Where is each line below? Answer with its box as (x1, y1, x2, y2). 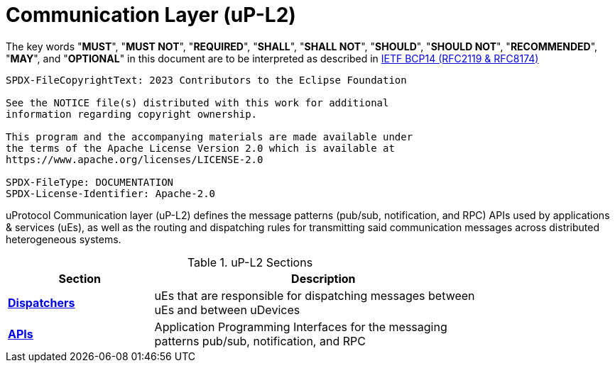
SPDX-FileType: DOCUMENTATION (6, 176, 174, 188)
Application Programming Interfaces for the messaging (154, 319, 447, 334)
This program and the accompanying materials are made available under (6, 130, 413, 143)
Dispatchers (8, 295, 75, 310)
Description (291, 271, 356, 286)
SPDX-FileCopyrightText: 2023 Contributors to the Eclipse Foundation (6, 74, 407, 86)
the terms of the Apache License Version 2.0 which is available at (6, 142, 395, 154)
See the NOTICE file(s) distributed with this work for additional (6, 96, 389, 108)
